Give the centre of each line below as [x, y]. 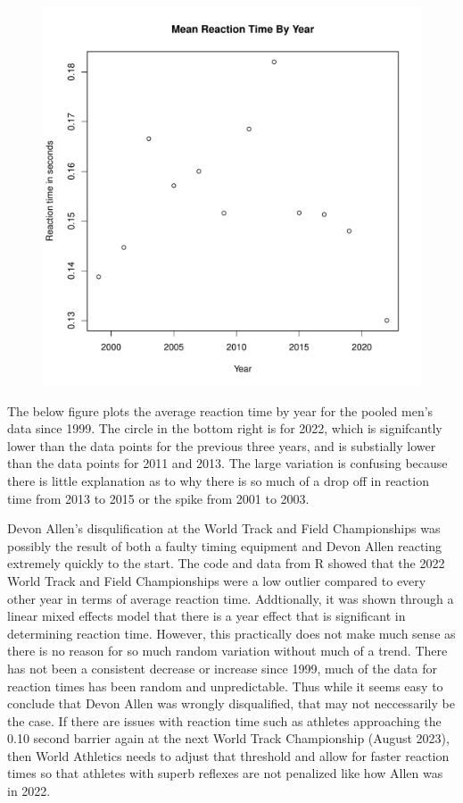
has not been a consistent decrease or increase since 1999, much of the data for [222, 668]
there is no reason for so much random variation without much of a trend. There [227, 651]
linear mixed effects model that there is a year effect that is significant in [207, 616]
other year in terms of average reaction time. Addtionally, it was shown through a [231, 598]
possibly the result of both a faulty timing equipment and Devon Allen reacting [225, 545]
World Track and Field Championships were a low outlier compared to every [217, 580]
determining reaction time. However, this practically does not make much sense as [231, 633]
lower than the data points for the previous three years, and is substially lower [222, 445]
